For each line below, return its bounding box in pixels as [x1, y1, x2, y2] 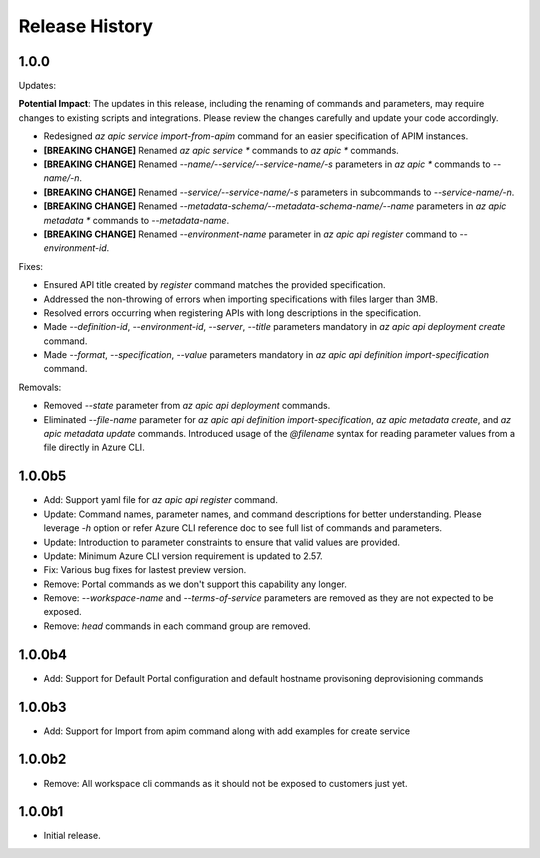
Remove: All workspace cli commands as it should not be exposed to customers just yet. [43, 777, 408, 789]
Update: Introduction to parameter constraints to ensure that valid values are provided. [43, 536, 400, 548]
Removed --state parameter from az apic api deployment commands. [43, 400, 331, 412]
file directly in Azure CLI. [43, 441, 145, 454]
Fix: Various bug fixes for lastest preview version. [43, 564, 247, 576]
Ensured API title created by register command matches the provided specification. [43, 279, 386, 291]
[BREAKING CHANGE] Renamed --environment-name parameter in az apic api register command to [43, 228, 458, 240]
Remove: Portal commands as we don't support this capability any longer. [43, 578, 347, 590]
